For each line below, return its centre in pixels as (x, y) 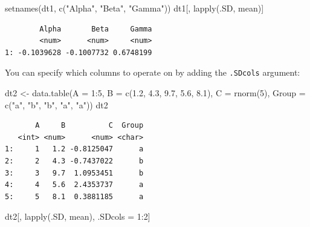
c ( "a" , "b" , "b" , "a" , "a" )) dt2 (57, 104)
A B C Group (89, 126)
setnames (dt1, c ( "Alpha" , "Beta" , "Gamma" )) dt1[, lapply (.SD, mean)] (134, 8)
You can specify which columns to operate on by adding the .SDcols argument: (153, 72)
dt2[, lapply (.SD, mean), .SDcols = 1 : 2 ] (78, 216)
